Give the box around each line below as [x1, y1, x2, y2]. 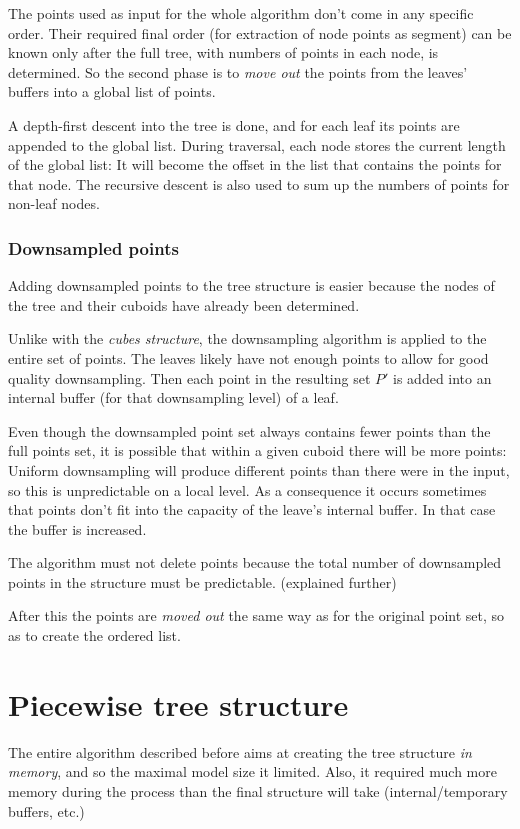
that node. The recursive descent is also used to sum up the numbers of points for [8, 173, 510, 194]
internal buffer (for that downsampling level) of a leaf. [8, 387, 339, 408]
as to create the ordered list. [8, 625, 181, 646]
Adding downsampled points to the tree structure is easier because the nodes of [8, 275, 495, 296]
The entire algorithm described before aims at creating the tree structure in [8, 741, 472, 762]
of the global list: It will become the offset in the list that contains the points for [8, 154, 502, 175]
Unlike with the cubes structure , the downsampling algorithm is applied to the [8, 328, 487, 349]
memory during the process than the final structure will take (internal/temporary [8, 780, 508, 801]
